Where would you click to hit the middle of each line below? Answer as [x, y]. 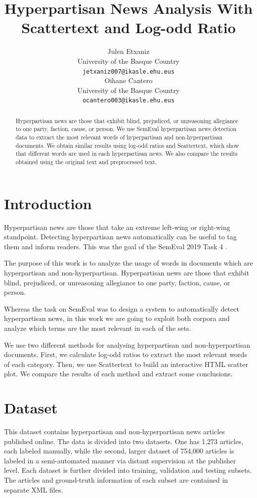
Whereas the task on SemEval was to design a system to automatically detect [122, 308]
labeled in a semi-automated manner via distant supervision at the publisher [120, 460]
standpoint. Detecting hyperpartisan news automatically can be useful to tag [120, 237]
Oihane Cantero [128, 80]
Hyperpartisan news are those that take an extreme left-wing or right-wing [117, 227]
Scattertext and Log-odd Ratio [128, 27]
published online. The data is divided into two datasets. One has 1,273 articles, [124, 441]
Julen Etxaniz [128, 51]
